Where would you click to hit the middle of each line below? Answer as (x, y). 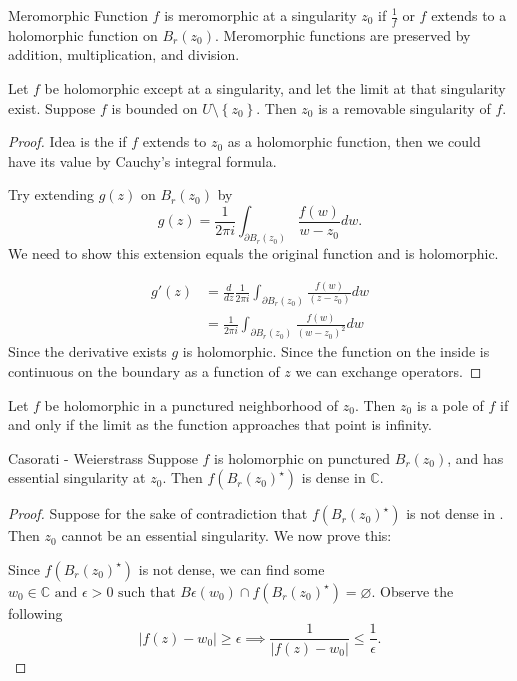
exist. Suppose (52, 107)
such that (147, 592)
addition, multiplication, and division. (124, 54)
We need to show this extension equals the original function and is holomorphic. (253, 253)
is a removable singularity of (404, 107)
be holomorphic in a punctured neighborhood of (191, 404)
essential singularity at (77, 477)
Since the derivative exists (87, 351)
